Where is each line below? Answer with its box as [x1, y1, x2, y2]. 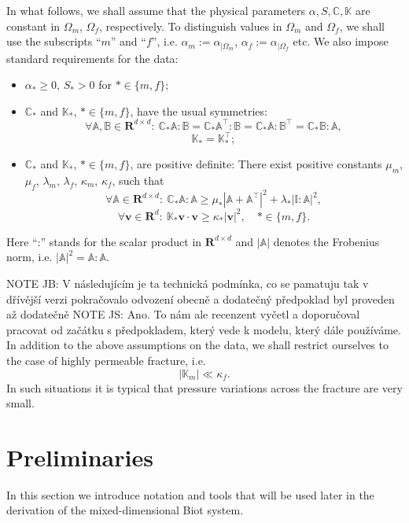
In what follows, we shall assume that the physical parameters [6, 2, 306, 18]
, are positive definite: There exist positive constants [130, 156, 382, 172]
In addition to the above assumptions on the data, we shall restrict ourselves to [6, 337, 389, 353]
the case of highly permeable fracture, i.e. [6, 352, 206, 368]
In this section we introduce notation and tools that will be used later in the [6, 486, 374, 503]
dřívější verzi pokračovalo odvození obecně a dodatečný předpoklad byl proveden [6, 290, 395, 307]
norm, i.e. [6, 249, 53, 265]
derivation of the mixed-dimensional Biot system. [6, 502, 244, 518]
